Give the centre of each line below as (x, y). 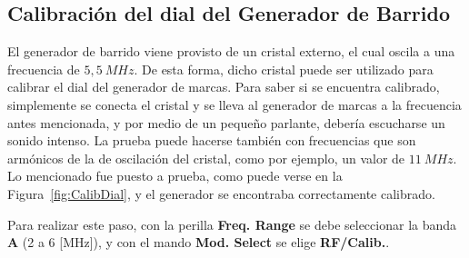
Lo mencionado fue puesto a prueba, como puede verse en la (175, 176)
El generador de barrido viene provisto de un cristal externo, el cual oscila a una (231, 51)
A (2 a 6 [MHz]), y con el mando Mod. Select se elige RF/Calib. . (199, 242)
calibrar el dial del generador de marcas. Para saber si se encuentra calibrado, (224, 87)
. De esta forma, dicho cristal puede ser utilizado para (284, 69)
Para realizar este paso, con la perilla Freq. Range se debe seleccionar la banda (232, 224)
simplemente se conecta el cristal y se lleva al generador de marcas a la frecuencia (234, 104)
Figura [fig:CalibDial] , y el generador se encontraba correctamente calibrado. (221, 193)
